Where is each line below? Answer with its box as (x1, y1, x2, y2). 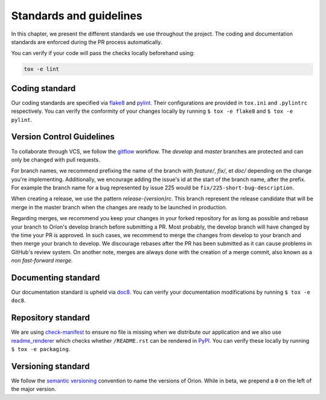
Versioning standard (11, 361, 90, 371)
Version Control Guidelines (11, 132, 115, 142)
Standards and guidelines (11, 9, 142, 22)
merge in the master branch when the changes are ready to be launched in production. (11, 203, 228, 211)
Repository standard (11, 313, 91, 323)
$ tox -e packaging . (11, 346, 71, 353)
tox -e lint (24, 66, 60, 72)
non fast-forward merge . (11, 257, 73, 264)
